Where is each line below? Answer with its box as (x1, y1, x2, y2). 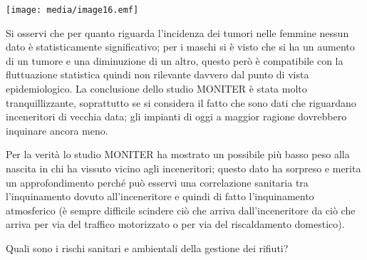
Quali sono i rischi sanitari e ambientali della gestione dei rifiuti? (6, 240, 289, 255)
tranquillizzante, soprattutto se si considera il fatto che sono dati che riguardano (6, 95, 356, 110)
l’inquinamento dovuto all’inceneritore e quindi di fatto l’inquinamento (6, 189, 314, 204)
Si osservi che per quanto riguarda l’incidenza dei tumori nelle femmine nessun (6, 25, 349, 40)
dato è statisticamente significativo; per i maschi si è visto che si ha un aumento (6, 39, 355, 54)
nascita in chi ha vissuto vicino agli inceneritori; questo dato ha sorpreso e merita (6, 161, 361, 175)
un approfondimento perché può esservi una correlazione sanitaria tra (6, 175, 309, 189)
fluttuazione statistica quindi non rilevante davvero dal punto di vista (6, 67, 309, 82)
